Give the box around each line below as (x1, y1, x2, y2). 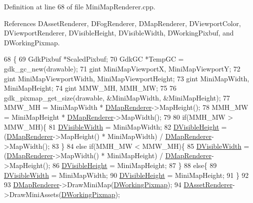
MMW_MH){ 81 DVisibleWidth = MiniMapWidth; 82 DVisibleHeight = (4, 121, 227, 132)
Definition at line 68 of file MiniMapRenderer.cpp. (4, 1, 155, 11)
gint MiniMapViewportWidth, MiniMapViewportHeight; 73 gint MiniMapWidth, (4, 73, 250, 83)
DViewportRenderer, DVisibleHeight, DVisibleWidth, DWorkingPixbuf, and (4, 28, 234, 38)
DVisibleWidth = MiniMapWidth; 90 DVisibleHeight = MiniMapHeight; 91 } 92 (4, 169, 249, 180)
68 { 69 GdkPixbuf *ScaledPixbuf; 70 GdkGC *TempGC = (4, 54, 184, 64)
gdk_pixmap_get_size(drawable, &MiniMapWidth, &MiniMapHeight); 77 (4, 92, 230, 102)
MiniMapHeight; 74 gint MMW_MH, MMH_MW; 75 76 (4, 83, 177, 93)
